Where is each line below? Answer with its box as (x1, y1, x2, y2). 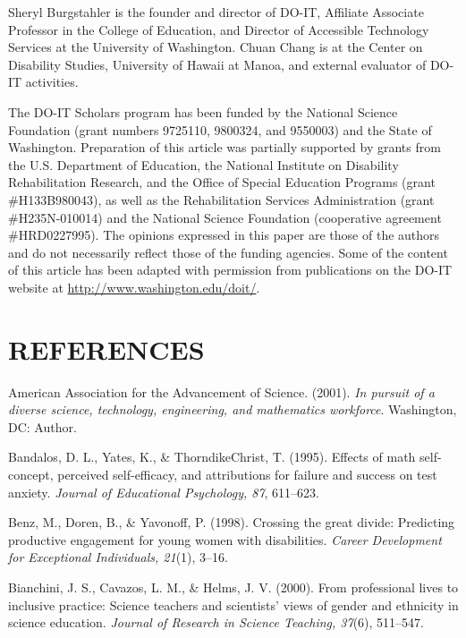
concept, (8, 465, 54, 483)
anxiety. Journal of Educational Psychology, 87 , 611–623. (8, 482, 320, 501)
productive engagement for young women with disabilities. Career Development (8, 530, 442, 549)
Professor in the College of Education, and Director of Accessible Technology (8, 20, 429, 38)
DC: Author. (8, 417, 77, 436)
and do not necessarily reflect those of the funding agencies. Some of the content (8, 242, 448, 261)
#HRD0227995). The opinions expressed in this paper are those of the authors (8, 225, 440, 244)
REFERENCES (8, 330, 205, 367)
